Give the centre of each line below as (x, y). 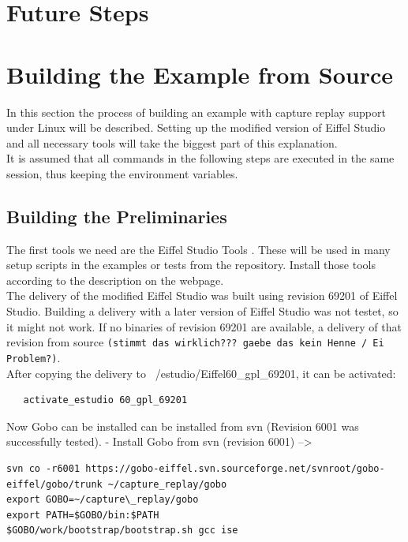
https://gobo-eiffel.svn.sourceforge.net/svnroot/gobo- (235, 468)
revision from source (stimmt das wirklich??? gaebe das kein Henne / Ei (195, 342)
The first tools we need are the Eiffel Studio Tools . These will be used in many (198, 249)
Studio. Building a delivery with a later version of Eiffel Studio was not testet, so (202, 311)
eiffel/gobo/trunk (54, 484)
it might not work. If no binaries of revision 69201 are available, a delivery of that (204, 326)
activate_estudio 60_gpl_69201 (105, 400)
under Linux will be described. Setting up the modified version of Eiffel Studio (196, 127)
